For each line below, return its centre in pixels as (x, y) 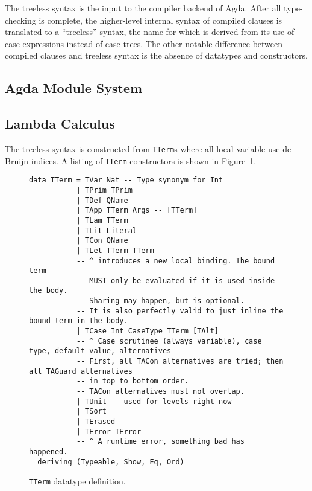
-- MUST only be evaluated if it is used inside (176, 281)
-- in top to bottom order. (132, 381)
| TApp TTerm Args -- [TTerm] (137, 210)
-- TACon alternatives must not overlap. (160, 392)
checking (20, 20)
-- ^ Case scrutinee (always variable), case (169, 341)
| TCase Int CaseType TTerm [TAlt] (147, 331)
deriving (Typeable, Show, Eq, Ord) (111, 462)
